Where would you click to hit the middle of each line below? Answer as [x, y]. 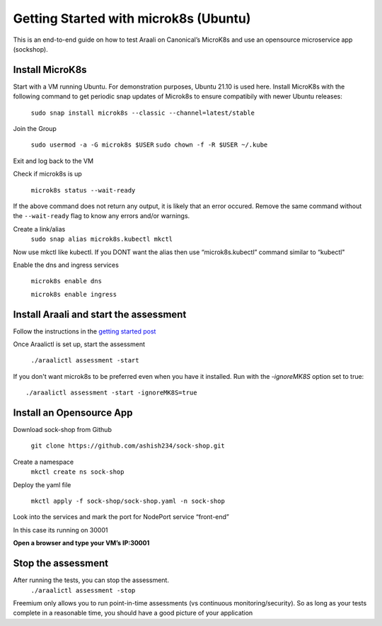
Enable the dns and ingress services [66, 265]
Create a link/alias [39, 229]
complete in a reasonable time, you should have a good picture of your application [133, 613]
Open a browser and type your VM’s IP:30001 [81, 543]
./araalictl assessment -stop [83, 590]
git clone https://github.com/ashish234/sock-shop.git [128, 446]
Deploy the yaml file [42, 484]
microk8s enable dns [66, 281]
